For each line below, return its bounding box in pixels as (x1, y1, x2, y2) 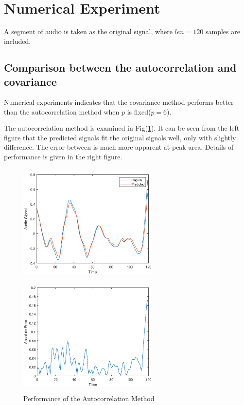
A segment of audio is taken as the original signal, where (4, 26, 173, 37)
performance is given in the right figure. (4, 151, 122, 161)
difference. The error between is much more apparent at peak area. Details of (4, 142, 234, 152)
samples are (205, 26, 240, 37)
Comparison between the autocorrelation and (4, 59, 237, 75)
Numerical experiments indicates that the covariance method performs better (4, 96, 234, 107)
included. (4, 36, 31, 46)
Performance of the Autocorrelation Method (23, 393, 155, 404)
